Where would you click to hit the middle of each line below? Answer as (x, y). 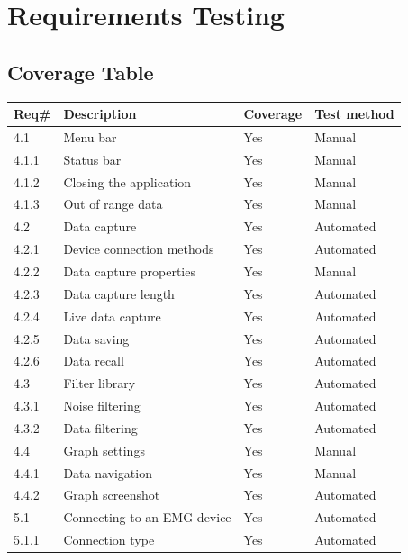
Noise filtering (102, 406)
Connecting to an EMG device (147, 517)
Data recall (94, 361)
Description (100, 114)
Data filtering (100, 427)
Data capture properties (129, 271)
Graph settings (104, 450)
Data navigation (108, 472)
